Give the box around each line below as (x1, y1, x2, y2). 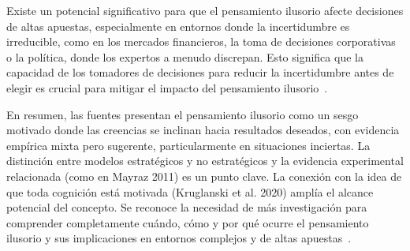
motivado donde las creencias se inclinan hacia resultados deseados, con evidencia (6, 122, 400, 138)
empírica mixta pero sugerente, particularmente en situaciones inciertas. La (6, 137, 371, 153)
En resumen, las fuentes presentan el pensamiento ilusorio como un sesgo (6, 106, 359, 122)
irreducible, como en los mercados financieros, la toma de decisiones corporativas (6, 33, 396, 50)
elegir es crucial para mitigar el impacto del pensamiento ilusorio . (6, 79, 328, 96)
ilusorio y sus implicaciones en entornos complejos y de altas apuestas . (6, 230, 352, 246)
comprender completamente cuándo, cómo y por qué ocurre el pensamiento (6, 214, 369, 230)
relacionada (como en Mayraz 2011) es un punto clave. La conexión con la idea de (6, 167, 402, 184)
